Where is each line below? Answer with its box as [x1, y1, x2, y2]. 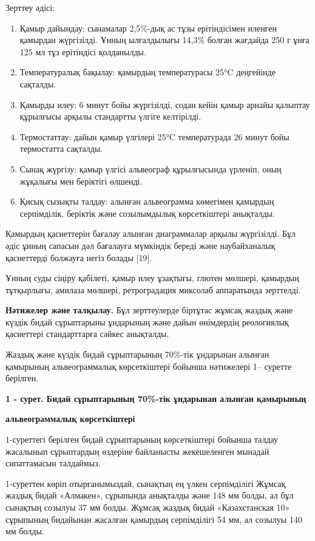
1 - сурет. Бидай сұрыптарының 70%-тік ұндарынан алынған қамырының [5, 392, 307, 404]
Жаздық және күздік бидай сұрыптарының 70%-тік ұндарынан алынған [5, 348, 269, 361]
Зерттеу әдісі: [5, 1, 55, 13]
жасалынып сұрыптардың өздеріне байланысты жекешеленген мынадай [5, 444, 269, 457]
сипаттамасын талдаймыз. [5, 457, 101, 469]
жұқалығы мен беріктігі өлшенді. [19, 174, 143, 187]
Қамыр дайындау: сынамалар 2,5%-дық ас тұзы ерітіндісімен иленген [19, 21, 277, 34]
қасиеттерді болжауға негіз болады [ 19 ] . [5, 251, 152, 264]
